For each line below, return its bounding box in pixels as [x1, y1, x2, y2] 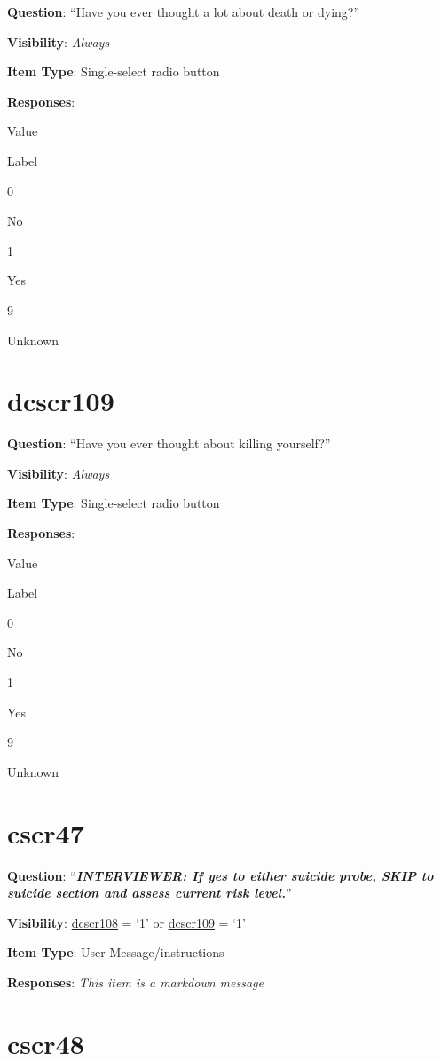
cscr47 [7, 814, 84, 851]
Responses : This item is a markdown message [7, 972, 264, 991]
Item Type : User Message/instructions [7, 943, 224, 962]
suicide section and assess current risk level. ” [7, 883, 292, 902]
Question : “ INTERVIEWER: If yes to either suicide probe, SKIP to [7, 866, 434, 884]
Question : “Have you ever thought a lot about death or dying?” [7, 3, 360, 20]
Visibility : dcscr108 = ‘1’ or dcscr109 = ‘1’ [7, 913, 246, 931]
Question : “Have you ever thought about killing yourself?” [7, 434, 331, 453]
